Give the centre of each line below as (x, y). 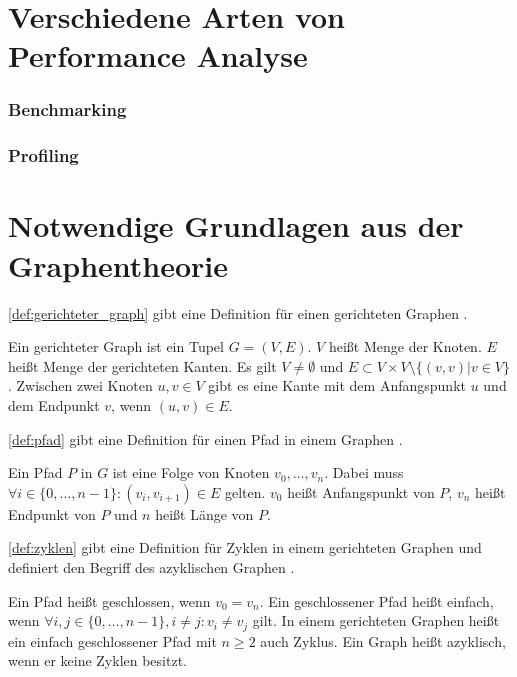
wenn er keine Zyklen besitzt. (97, 660)
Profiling (43, 155)
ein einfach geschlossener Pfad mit (112, 640)
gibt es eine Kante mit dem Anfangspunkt (337, 385)
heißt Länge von (204, 513)
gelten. (245, 491)
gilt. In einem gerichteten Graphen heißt (376, 620)
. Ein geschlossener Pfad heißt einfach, (376, 600)
